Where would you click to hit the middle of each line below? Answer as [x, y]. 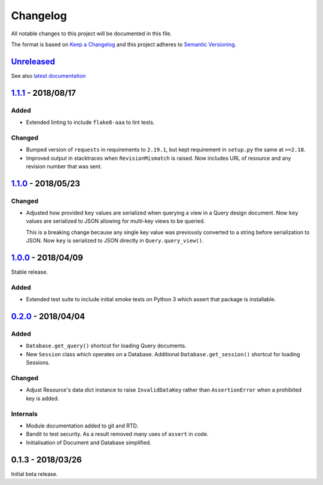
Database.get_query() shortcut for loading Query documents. [106, 346]
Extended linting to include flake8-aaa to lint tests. [90, 122]
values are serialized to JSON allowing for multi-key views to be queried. [116, 221]
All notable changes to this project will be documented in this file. [92, 34]
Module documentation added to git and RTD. [82, 426]
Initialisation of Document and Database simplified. [89, 442]
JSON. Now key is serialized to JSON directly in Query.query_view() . [115, 241]
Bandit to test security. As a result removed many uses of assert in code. [117, 434]
